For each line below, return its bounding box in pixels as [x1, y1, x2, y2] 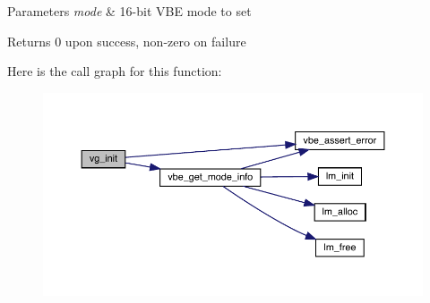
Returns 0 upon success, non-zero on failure [7, 31, 246, 50]
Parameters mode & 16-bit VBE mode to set [7, 2, 252, 20]
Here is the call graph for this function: [7, 62, 222, 80]
